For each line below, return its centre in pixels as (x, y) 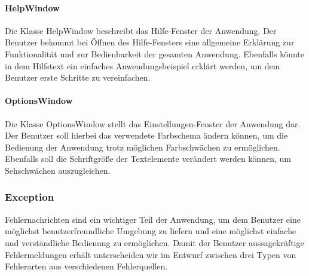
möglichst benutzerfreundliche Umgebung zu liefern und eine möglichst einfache (151, 231)
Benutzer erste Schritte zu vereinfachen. (78, 77)
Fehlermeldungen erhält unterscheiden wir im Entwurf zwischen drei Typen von (151, 254)
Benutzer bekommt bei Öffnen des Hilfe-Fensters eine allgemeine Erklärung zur (150, 42)
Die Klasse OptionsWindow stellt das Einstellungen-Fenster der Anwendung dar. (153, 123)
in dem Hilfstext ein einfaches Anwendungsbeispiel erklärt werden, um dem (143, 65)
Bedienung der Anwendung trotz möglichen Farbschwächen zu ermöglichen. (143, 147)
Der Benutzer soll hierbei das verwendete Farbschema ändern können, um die (146, 135)
